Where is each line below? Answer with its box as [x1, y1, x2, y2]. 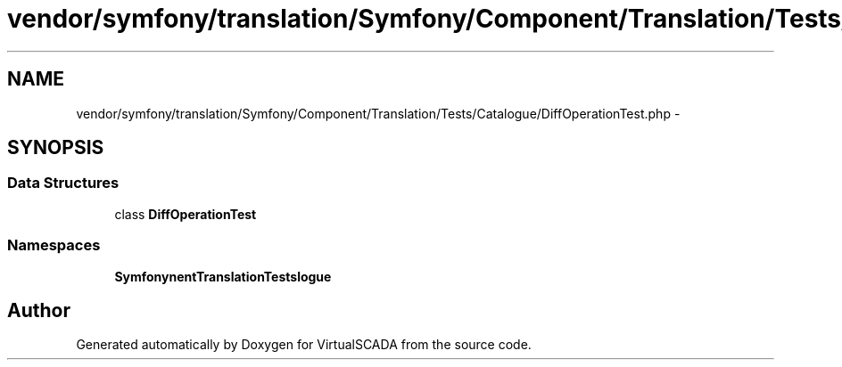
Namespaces [7, 236, 101, 255]
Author [7, 298, 70, 322]
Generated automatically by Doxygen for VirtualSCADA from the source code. [76, 337, 532, 353]
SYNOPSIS [7, 136, 104, 159]
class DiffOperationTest [114, 206, 257, 222]
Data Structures [7, 174, 120, 192]
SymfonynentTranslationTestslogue [114, 268, 332, 284]
